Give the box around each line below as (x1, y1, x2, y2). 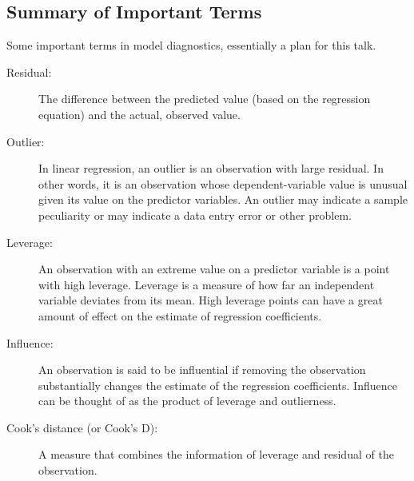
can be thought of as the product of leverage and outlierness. (38, 392, 336, 409)
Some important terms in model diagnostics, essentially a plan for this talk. (6, 37, 376, 54)
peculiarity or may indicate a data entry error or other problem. (38, 206, 352, 223)
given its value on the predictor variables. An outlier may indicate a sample (38, 191, 408, 208)
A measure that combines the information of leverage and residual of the (38, 446, 394, 463)
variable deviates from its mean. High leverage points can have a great (38, 292, 383, 308)
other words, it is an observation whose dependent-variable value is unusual (38, 175, 408, 192)
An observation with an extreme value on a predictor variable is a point (38, 260, 390, 277)
